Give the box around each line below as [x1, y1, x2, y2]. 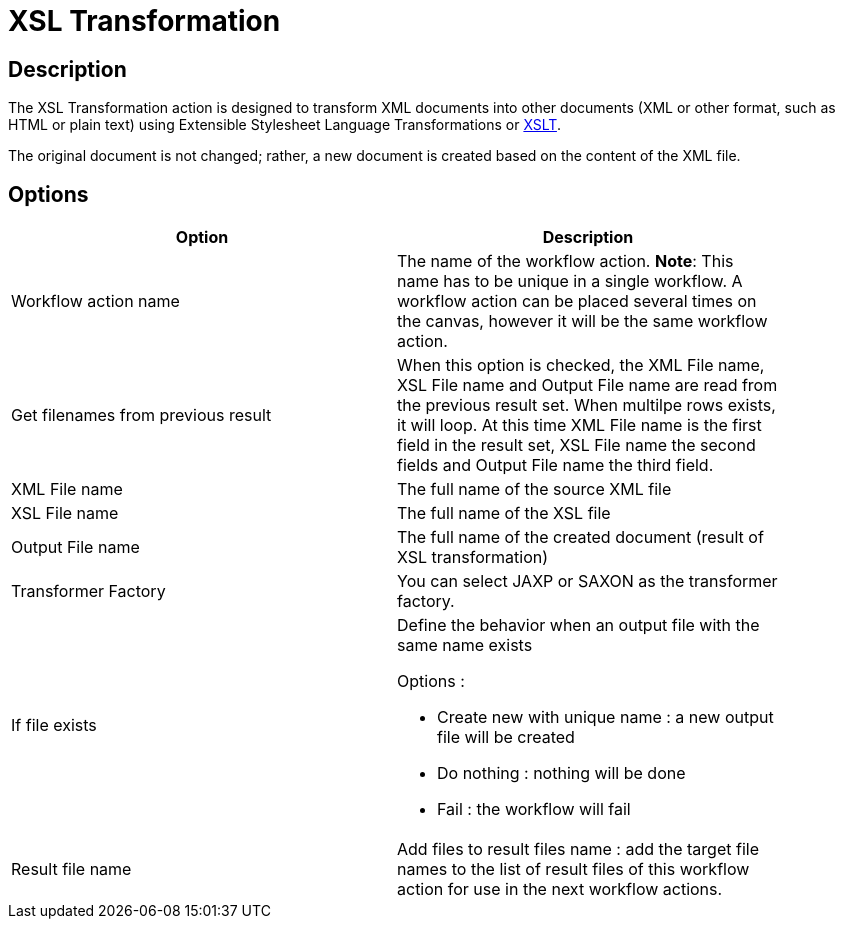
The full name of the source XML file [397, 479, 672, 500]
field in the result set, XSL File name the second [397, 435, 756, 456]
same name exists [397, 635, 533, 656]
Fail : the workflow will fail [437, 799, 631, 820]
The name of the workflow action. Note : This [397, 251, 734, 272]
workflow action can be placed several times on [397, 291, 757, 312]
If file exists [11, 715, 97, 736]
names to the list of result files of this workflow [397, 859, 750, 880]
